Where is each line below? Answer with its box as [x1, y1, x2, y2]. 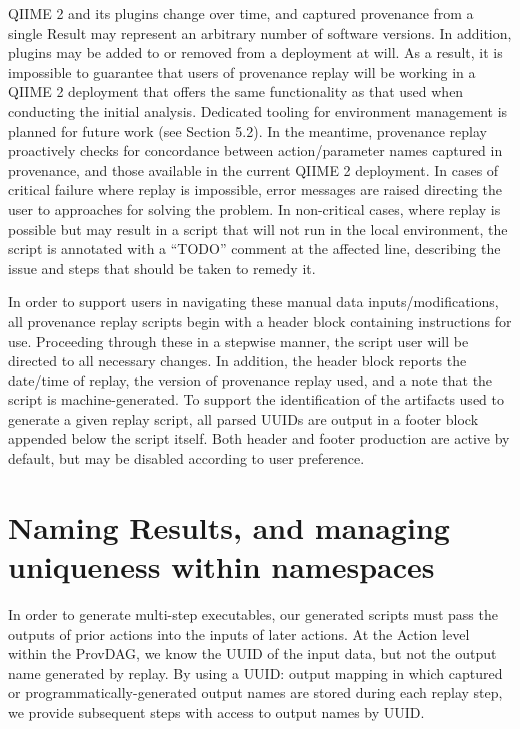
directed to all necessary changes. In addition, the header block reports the [8, 350, 467, 371]
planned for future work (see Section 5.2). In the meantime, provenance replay [8, 120, 487, 141]
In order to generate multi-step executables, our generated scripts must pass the [8, 603, 498, 624]
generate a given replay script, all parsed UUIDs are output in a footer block [8, 408, 479, 429]
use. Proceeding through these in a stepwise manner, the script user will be [8, 330, 469, 351]
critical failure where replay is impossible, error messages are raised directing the [8, 179, 503, 200]
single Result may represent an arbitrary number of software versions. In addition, [8, 22, 512, 43]
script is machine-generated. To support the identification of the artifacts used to [8, 389, 504, 410]
